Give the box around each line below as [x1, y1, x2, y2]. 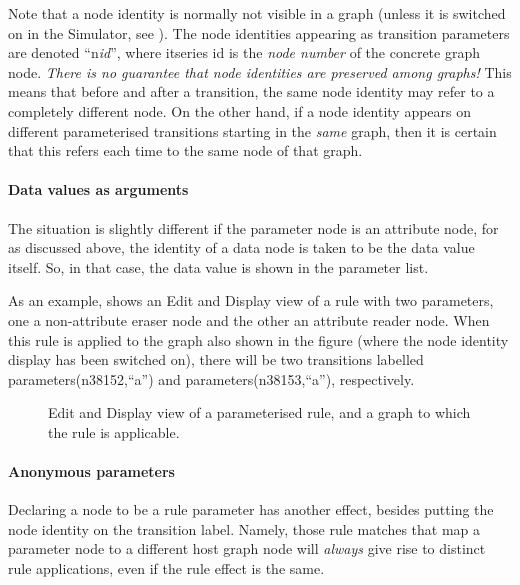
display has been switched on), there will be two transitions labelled [8, 349, 424, 370]
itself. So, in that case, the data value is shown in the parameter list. [8, 256, 429, 277]
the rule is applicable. [48, 421, 180, 442]
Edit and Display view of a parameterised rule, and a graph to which [48, 402, 471, 423]
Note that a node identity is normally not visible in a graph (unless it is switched [8, 3, 506, 23]
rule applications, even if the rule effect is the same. [8, 558, 325, 579]
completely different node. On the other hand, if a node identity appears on [8, 100, 472, 121]
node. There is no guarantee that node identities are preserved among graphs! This [8, 61, 512, 82]
